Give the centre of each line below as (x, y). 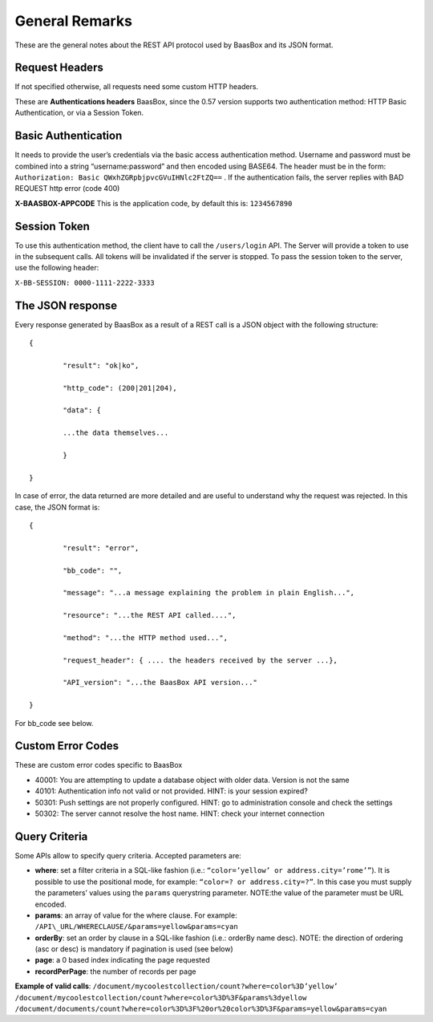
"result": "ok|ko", (101, 365)
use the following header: (57, 268)
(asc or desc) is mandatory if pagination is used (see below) (134, 949)
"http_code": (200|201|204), (120, 388)
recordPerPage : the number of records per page (115, 971)
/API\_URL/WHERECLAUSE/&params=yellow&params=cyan (136, 927)
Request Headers (59, 68)
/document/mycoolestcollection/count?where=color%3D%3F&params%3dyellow (161, 998)
